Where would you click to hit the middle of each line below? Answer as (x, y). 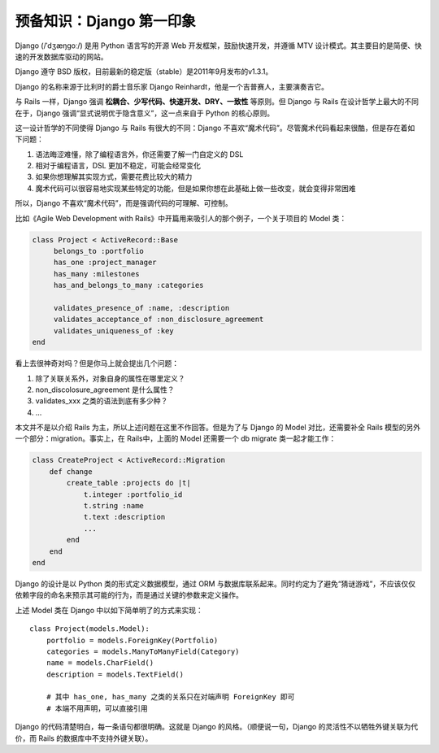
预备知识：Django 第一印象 (105, 21)
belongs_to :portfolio (98, 251)
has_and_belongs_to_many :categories (128, 285)
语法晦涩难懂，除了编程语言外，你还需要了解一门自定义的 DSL (139, 154)
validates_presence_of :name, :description (141, 308)
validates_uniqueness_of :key (113, 331)
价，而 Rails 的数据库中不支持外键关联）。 (84, 738)
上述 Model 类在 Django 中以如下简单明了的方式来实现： (109, 610)
